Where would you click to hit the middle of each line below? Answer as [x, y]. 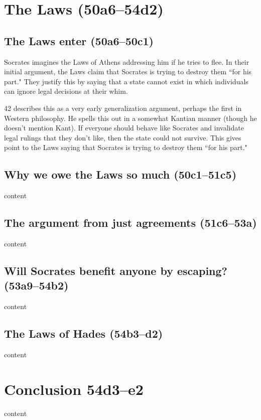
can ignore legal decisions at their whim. [66, 91]
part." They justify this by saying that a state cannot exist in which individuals [126, 81]
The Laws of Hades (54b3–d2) [84, 333]
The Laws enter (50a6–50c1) [79, 40]
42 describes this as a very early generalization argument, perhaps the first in [123, 108]
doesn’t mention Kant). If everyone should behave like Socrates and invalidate [124, 128]
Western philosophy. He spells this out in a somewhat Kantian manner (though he [130, 118]
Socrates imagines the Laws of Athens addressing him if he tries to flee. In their [127, 61]
